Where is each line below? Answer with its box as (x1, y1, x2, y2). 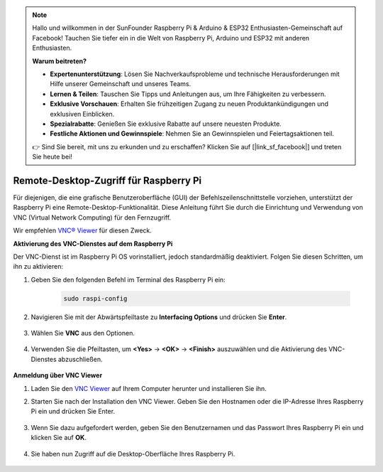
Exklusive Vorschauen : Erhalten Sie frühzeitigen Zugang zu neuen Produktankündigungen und (50, 100, 329, 108)
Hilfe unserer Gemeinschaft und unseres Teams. (50, 80, 191, 88)
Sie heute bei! (32, 153, 72, 161)
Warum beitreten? (32, 57, 87, 65)
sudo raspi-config (63, 294, 128, 302)
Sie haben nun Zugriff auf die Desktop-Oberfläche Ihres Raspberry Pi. (30, 449, 235, 458)
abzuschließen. (57, 355, 103, 363)
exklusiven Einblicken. (50, 109, 115, 118)
